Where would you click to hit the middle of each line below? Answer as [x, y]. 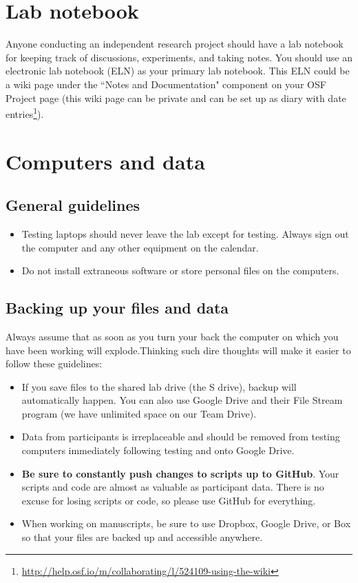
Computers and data [105, 161]
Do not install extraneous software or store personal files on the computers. [180, 270]
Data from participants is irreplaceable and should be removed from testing [181, 437]
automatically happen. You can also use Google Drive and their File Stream [182, 400]
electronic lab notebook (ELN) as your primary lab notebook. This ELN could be [178, 71]
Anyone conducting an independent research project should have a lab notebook [175, 44]
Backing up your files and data [117, 308]
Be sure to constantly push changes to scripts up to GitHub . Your [180, 473]
